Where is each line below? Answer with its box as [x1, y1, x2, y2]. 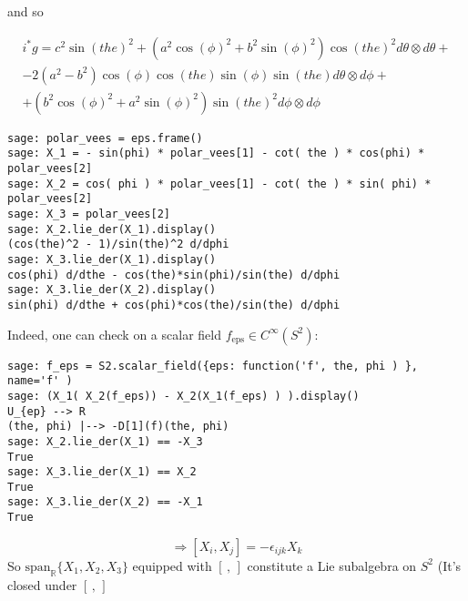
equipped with [132, 555, 212, 575]
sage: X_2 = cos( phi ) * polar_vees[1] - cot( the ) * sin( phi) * [7, 177, 432, 190]
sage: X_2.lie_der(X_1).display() [7, 222, 217, 236]
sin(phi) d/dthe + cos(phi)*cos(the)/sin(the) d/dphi [7, 298, 341, 311]
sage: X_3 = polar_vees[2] [7, 207, 170, 220]
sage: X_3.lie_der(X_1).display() [7, 252, 217, 266]
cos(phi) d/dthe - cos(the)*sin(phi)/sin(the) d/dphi [7, 268, 341, 281]
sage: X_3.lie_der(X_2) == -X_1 [7, 495, 203, 509]
